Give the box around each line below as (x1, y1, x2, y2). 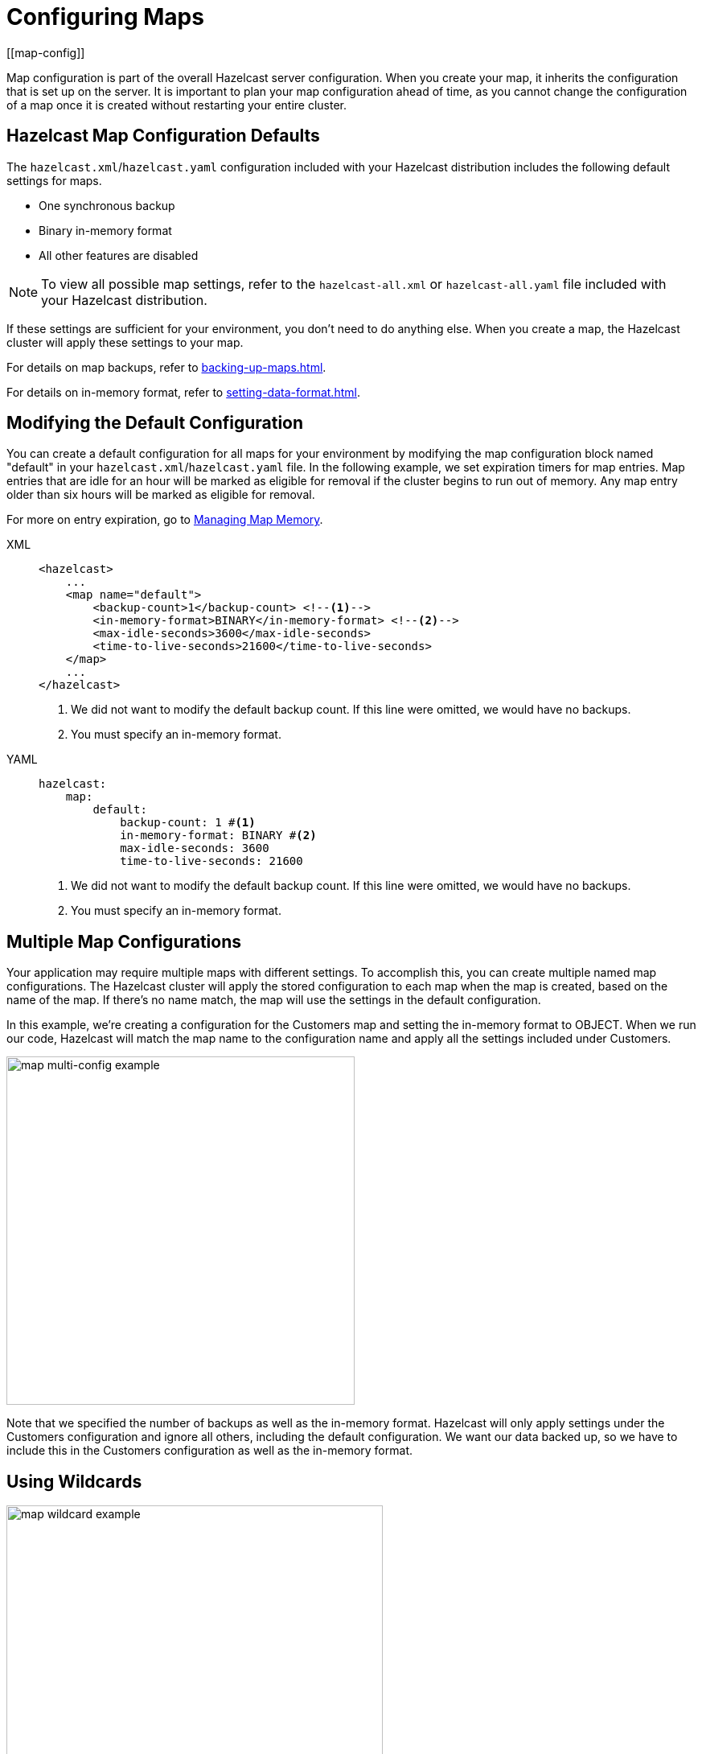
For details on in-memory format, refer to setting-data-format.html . (6, 385, 360, 399)
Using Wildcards (6, 1471, 142, 1492)
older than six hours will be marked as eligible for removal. (6, 488, 315, 502)
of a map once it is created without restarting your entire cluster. (6, 97, 347, 112)
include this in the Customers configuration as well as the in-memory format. (6, 1443, 413, 1458)
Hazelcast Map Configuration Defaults (6, 126, 320, 146)
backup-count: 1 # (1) (120, 816, 256, 830)
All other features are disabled (39, 248, 199, 262)
